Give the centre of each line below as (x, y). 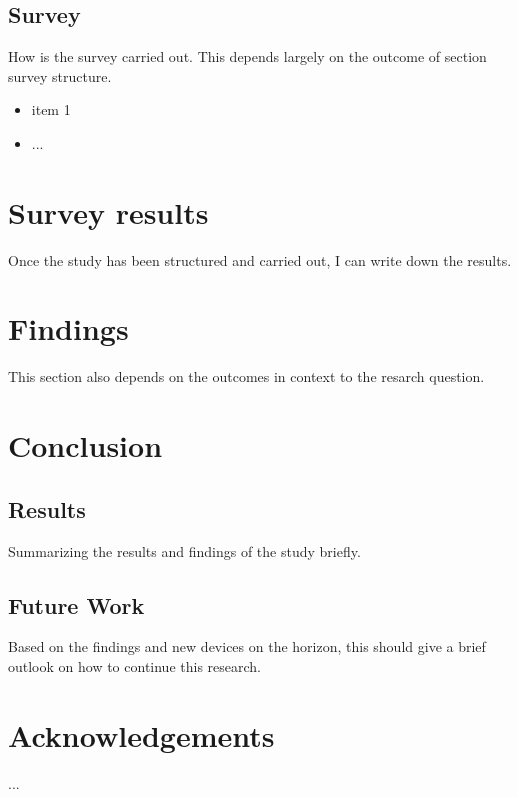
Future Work (76, 604)
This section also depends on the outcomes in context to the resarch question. (246, 376)
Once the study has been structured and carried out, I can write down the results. (260, 259)
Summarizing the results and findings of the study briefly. (184, 550)
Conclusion (85, 445)
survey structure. (60, 75)
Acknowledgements (141, 734)
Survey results (108, 211)
